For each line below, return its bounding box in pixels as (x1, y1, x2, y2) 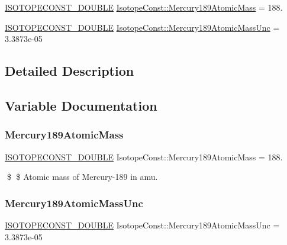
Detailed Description (5, 62, 134, 80)
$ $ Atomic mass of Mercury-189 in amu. (7, 170, 158, 183)
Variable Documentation (5, 96, 157, 114)
